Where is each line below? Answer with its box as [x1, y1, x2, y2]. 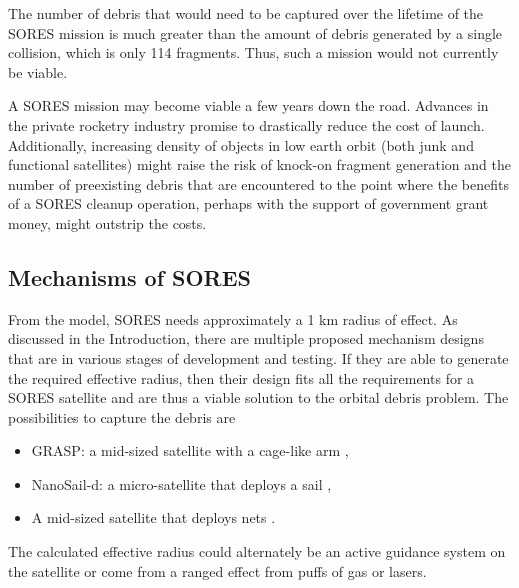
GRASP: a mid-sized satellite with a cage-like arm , [31, 440, 349, 461]
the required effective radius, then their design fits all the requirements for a [8, 367, 475, 388]
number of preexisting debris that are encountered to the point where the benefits [8, 173, 509, 194]
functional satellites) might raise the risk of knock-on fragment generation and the [8, 154, 511, 175]
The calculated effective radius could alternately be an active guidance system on [8, 541, 506, 562]
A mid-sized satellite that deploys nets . [31, 507, 276, 528]
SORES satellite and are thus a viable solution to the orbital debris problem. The [8, 387, 509, 408]
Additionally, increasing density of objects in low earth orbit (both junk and [8, 134, 474, 155]
